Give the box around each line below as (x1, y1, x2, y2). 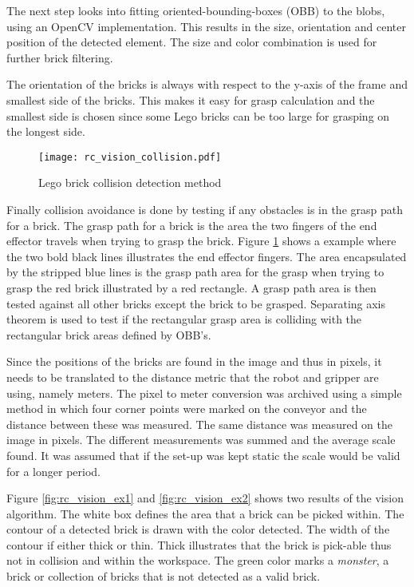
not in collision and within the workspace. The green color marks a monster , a (6, 552, 389, 569)
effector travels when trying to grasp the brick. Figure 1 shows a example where (6, 232, 396, 249)
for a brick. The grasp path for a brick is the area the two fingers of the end (6, 216, 377, 233)
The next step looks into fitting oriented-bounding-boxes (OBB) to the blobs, (6, 2, 385, 18)
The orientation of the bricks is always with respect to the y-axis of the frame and (6, 76, 408, 93)
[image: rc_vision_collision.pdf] (38, 151, 222, 163)
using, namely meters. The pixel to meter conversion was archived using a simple (6, 384, 402, 401)
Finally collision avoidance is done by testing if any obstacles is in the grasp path (6, 201, 403, 217)
